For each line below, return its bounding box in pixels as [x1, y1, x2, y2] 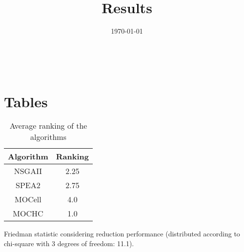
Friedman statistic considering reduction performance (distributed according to [4, 229, 240, 239]
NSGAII [14, 165, 42, 177]
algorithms [30, 131, 66, 143]
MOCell [15, 194, 41, 205]
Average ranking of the [9, 120, 87, 132]
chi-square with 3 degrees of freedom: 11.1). [4, 238, 134, 249]
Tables [4, 91, 48, 111]
